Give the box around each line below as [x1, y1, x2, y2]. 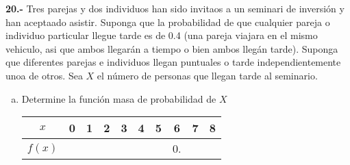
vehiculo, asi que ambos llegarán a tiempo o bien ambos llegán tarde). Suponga [5, 41, 338, 55]
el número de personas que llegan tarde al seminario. [97, 68, 318, 82]
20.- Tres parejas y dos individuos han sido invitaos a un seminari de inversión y [5, 1, 345, 15]
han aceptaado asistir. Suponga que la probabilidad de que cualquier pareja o [5, 14, 330, 29]
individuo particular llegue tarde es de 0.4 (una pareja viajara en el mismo [5, 28, 318, 42]
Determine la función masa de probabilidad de [21, 91, 216, 105]
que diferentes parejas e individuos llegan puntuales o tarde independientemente [5, 55, 341, 69]
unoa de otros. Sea [5, 68, 83, 82]
